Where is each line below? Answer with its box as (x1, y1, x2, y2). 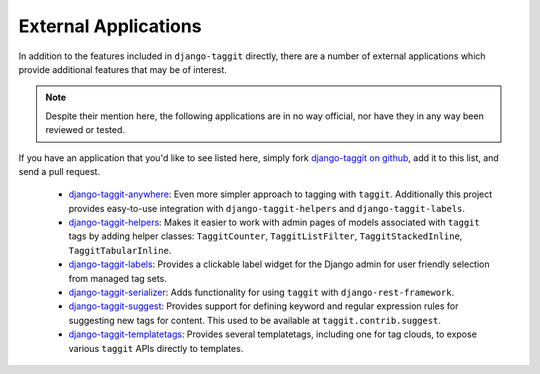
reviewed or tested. (45, 124, 125, 136)
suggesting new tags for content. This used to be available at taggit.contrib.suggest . (68, 314, 442, 326)
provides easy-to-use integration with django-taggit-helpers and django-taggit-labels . (68, 202, 465, 214)
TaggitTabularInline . (68, 244, 172, 256)
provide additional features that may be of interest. (18, 63, 227, 75)
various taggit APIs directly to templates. (68, 342, 244, 354)
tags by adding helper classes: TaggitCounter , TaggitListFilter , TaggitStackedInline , (68, 230, 463, 242)
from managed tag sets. (68, 272, 167, 284)
